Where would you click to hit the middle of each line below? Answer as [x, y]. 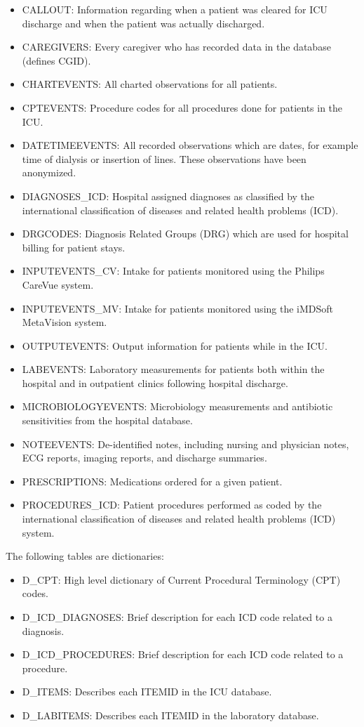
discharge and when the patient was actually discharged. [143, 23]
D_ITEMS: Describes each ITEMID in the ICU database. [147, 692]
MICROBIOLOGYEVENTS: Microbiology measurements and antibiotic [177, 406]
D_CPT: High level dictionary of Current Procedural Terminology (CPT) [181, 579]
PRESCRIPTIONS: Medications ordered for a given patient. [152, 481]
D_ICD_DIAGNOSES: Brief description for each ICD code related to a [177, 617]
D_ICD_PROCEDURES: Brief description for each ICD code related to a [183, 654]
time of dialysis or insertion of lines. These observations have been [164, 158]
